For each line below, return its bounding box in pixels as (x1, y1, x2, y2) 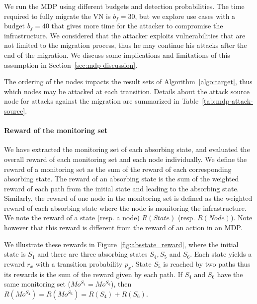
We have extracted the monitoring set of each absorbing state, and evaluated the (4, 144, 250, 154)
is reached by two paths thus (163, 258, 251, 269)
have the (217, 269, 243, 279)
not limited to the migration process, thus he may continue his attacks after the (4, 40, 247, 50)
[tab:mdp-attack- (202, 96, 253, 106)
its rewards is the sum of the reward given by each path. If (4, 269, 182, 279)
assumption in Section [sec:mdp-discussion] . (4, 59, 138, 70)
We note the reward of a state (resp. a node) (4, 212, 140, 223)
